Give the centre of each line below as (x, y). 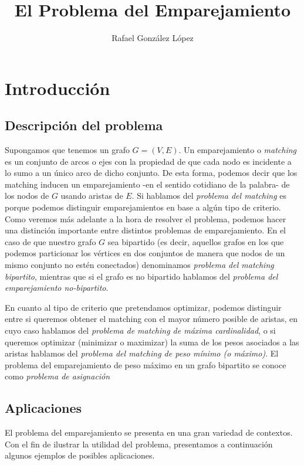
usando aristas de (92, 196)
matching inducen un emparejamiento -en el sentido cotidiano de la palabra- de (147, 184)
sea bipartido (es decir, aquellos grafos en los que (196, 241)
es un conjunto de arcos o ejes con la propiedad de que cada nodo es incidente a (148, 161)
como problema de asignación (58, 376)
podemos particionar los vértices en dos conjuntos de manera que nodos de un (145, 253)
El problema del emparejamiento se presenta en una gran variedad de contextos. (149, 432)
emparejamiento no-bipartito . (57, 288)
